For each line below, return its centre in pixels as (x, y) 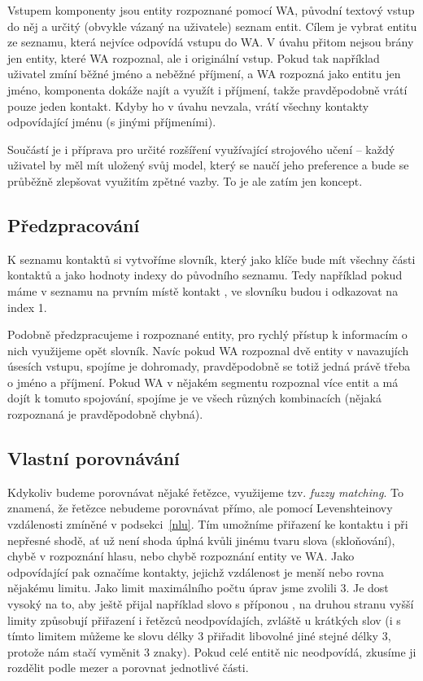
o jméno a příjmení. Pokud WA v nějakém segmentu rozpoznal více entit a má (203, 382)
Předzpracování (74, 224)
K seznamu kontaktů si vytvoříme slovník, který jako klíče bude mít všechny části (211, 259)
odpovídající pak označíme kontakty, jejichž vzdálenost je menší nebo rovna (196, 571)
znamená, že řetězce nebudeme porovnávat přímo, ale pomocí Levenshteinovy (200, 508)
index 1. (27, 307)
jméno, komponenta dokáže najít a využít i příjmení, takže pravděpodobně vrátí (207, 89)
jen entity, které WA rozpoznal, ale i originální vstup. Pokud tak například (194, 57)
